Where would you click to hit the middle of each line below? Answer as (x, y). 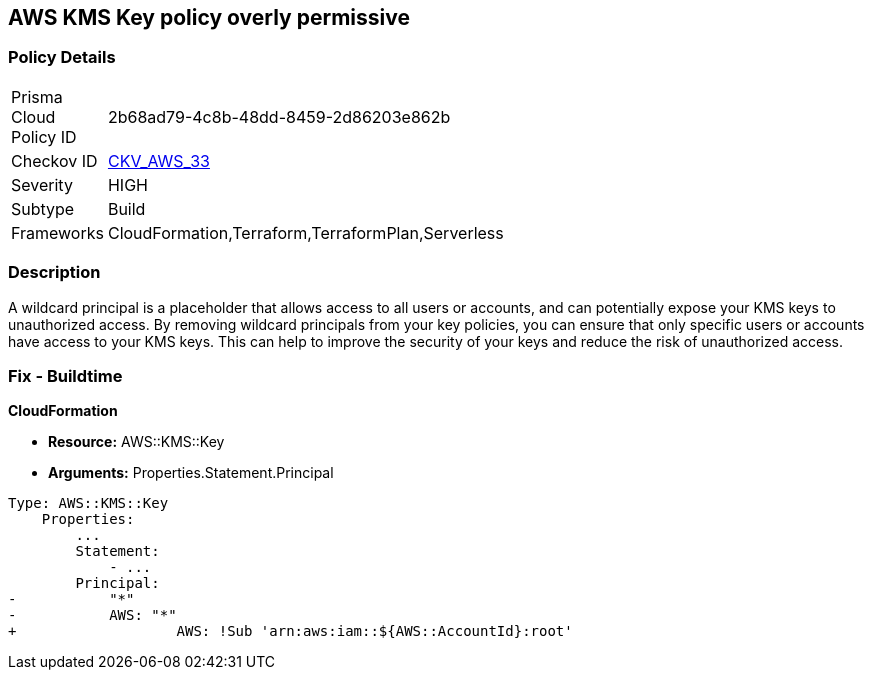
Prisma (37, 96)
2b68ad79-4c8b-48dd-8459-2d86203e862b (279, 116)
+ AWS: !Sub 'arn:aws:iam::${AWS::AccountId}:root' (290, 631)
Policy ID (44, 136)
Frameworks (57, 232)
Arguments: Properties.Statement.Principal (191, 473)
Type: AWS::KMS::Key (88, 503)
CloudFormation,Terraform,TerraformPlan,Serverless (305, 232)
